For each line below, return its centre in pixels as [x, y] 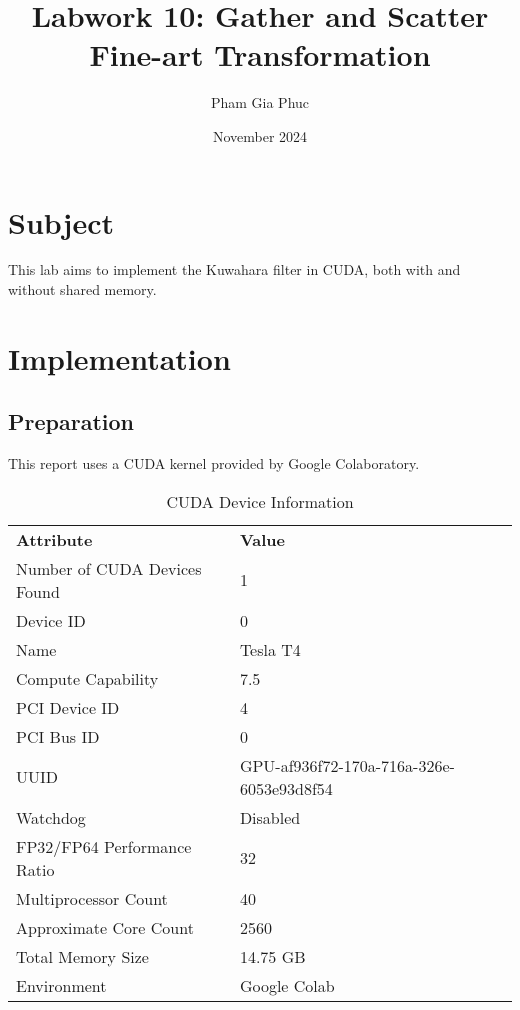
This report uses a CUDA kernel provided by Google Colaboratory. [214, 463]
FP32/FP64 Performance [104, 846]
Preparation [71, 421]
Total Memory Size [82, 956]
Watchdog [51, 817]
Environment [61, 985]
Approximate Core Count [105, 927]
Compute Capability [87, 678]
